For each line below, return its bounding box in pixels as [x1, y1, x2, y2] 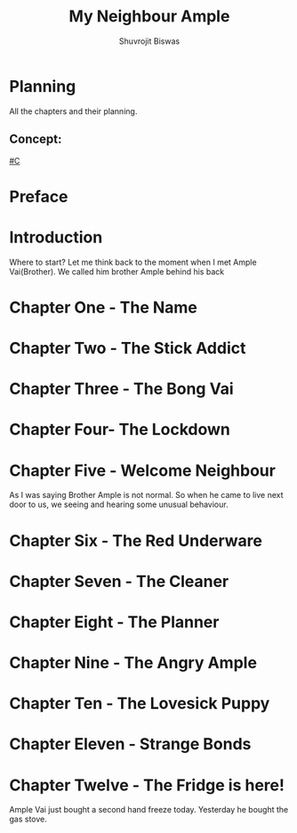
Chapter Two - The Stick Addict [9, 339, 246, 358]
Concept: [9, 132, 62, 147]
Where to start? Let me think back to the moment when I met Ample [9, 257, 257, 267]
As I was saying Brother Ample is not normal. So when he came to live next [9, 490, 284, 501]
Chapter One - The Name [9, 297, 198, 317]
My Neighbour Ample [68, 6, 230, 27]
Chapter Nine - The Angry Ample [9, 653, 258, 674]
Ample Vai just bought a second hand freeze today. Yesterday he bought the [9, 804, 289, 815]
